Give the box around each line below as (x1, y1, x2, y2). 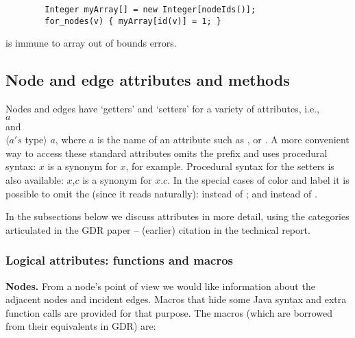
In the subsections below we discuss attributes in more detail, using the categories (5, 209, 350, 224)
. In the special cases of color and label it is (167, 173, 350, 187)
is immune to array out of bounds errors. (5, 36, 177, 50)
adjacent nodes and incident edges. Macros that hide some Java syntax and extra (5, 292, 347, 306)
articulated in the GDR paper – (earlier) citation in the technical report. (5, 222, 310, 237)
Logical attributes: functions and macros (5, 252, 234, 269)
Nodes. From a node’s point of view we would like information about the (5, 278, 315, 293)
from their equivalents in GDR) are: (5, 319, 156, 333)
